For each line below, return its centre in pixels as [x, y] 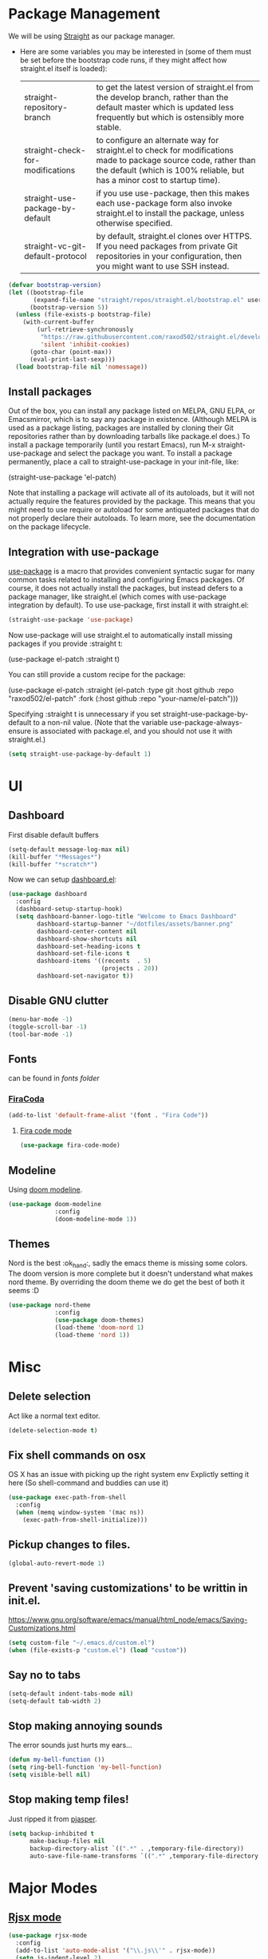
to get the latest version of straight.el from [175, 87]
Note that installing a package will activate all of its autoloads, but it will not [132, 493]
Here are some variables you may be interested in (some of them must [136, 51]
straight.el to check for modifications [165, 150]
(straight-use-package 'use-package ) [71, 620]
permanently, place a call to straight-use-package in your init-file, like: [124, 462]
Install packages [50, 391]
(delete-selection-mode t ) [53, 1430]
